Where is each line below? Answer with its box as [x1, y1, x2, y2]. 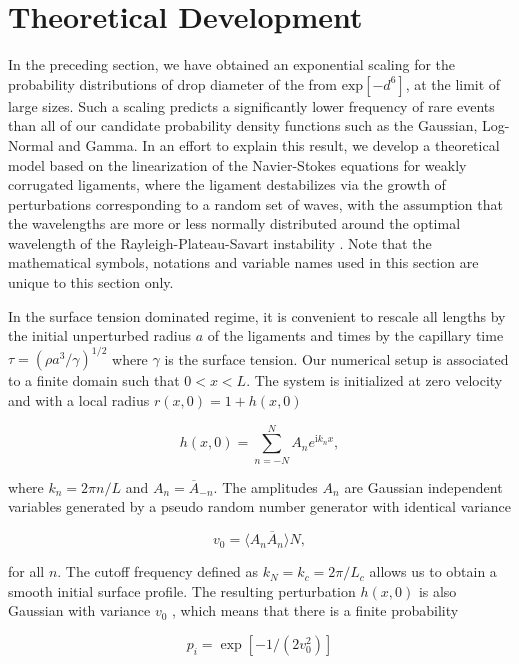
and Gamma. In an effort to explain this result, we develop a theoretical [58, 134, 500, 155]
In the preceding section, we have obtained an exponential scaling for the [8, 54, 456, 75]
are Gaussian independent [344, 476, 503, 497]
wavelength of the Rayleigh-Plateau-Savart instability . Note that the [8, 232, 432, 253]
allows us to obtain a [369, 561, 497, 582]
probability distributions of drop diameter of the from [8, 73, 338, 94]
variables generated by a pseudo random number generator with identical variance [8, 496, 511, 517]
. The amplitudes [213, 476, 318, 497]
